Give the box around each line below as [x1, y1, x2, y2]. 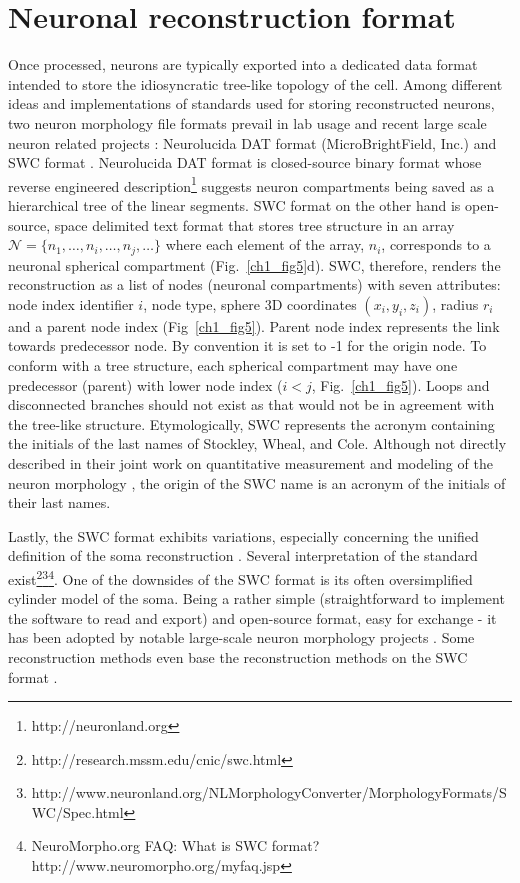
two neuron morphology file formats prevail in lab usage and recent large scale [8, 112, 487, 133]
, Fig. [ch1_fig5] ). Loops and [311, 374, 490, 395]
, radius [432, 293, 479, 314]
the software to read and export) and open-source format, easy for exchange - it [8, 607, 497, 628]
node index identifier [8, 293, 134, 314]
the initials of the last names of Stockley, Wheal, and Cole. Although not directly [8, 433, 507, 454]
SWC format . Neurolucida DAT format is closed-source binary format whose [8, 152, 482, 173]
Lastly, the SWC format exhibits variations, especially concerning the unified [8, 525, 479, 546]
